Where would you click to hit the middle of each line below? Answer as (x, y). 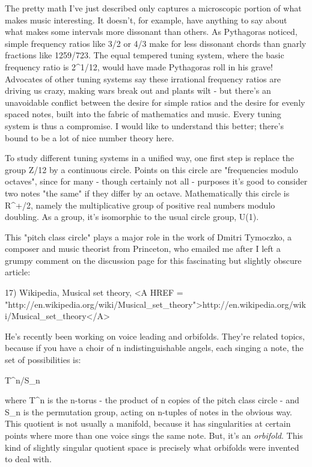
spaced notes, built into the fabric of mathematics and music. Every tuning (143, 114)
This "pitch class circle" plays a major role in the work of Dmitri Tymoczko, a (148, 237)
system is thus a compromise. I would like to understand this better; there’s (144, 125)
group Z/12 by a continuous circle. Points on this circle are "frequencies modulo (151, 169)
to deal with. (28, 459)
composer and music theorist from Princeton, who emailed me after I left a (143, 249)
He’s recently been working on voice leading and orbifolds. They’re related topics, (155, 336)
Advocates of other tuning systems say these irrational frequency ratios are (143, 78)
